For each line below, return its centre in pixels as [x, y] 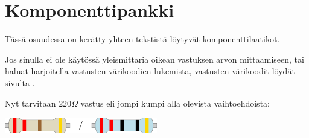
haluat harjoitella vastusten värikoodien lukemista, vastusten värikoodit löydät [150, 71]
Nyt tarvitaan [30, 103]
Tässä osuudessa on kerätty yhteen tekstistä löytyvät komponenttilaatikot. [142, 39]
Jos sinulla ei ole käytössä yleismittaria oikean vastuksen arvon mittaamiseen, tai [154, 59]
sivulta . [20, 82]
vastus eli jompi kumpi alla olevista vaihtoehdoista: [175, 103]
